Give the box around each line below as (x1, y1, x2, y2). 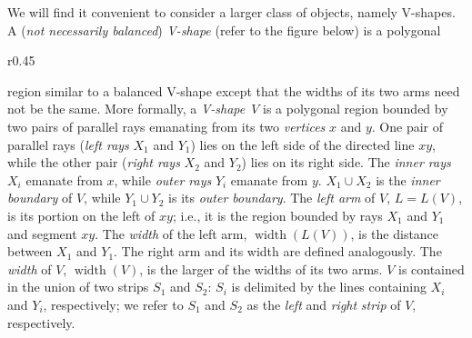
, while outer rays (114, 170, 212, 189)
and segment (7, 224, 77, 243)
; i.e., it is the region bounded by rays (172, 205, 383, 224)
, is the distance (350, 224, 439, 243)
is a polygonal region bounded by (263, 99, 448, 118)
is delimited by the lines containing (231, 277, 427, 296)
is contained (397, 259, 465, 278)
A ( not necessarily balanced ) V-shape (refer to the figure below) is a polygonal (7, 20, 441, 39)
